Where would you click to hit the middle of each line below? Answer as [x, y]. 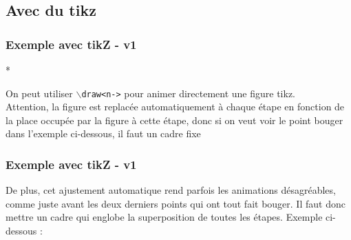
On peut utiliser [39, 93]
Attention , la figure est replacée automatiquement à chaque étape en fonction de [175, 107]
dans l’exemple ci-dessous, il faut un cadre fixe [103, 133]
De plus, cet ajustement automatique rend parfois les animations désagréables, [171, 190]
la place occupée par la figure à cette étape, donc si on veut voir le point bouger [174, 120]
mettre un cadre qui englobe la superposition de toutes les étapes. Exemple [164, 217]
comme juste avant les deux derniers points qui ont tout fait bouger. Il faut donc [175, 203]
